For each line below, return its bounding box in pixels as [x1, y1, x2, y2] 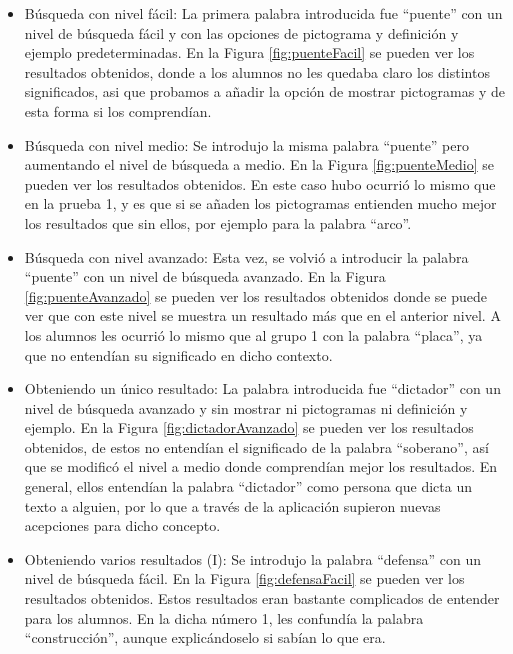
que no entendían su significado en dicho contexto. [24, 344, 333, 365]
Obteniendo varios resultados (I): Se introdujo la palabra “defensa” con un [24, 548, 482, 569]
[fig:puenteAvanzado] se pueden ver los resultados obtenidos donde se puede [24, 285, 487, 306]
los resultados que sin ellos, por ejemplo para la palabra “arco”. [24, 212, 412, 233]
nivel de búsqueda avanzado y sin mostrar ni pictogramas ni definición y [24, 397, 468, 418]
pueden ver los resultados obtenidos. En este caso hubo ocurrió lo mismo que [24, 173, 496, 194]
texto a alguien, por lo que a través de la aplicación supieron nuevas [24, 495, 441, 516]
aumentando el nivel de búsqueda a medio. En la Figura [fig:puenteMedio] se [24, 154, 495, 175]
